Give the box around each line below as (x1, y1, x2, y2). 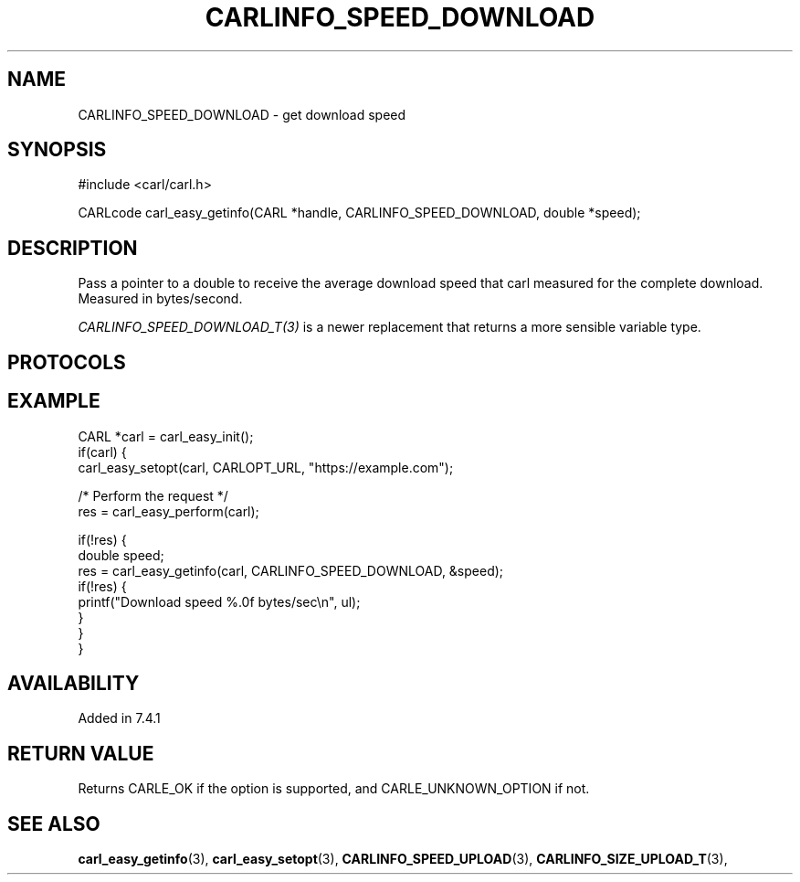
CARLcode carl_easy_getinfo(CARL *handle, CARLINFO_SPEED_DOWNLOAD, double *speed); (78, 205, 641, 221)
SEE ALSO (7, 812, 100, 835)
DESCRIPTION (7, 236, 138, 260)
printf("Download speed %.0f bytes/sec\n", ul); (78, 593, 361, 610)
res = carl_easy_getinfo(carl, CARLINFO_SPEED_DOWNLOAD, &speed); (78, 562, 504, 579)
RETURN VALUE (7, 741, 154, 765)
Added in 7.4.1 (78, 710, 161, 727)
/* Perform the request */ (78, 487, 228, 504)
